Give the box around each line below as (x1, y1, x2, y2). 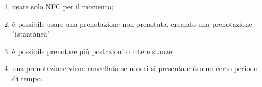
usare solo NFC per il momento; (12, 1, 113, 11)
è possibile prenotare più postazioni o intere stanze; (12, 45, 174, 56)
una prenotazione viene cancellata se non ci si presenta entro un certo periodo (12, 63, 258, 74)
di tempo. (12, 73, 43, 83)
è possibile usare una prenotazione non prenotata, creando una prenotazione (12, 18, 252, 29)
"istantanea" (12, 28, 50, 39)
